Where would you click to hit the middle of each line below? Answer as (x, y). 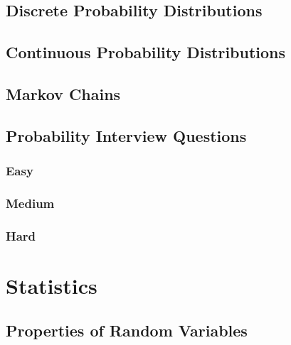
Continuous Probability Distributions (146, 52)
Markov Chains (63, 93)
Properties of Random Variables (127, 330)
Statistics (52, 285)
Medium (30, 203)
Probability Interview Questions (126, 135)
